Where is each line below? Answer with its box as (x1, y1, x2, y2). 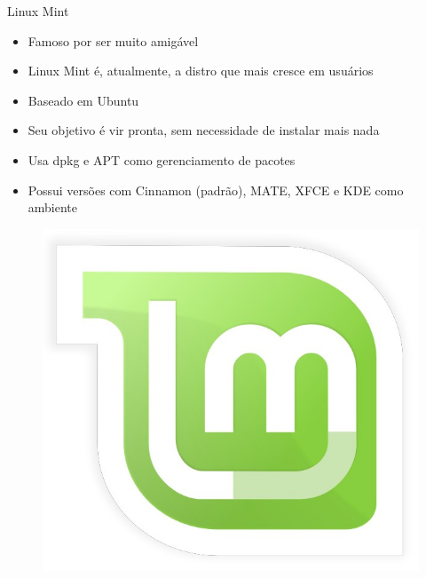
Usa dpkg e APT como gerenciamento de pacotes (28, 150, 296, 169)
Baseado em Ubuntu (28, 91, 139, 109)
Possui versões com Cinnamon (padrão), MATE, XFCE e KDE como (28, 180, 404, 199)
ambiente (28, 198, 78, 217)
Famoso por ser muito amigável (28, 31, 199, 50)
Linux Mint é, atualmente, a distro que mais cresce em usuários (28, 61, 374, 80)
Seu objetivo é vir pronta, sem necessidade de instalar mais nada (28, 121, 380, 139)
